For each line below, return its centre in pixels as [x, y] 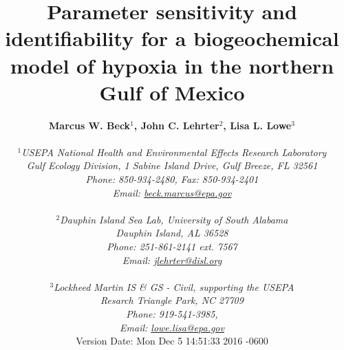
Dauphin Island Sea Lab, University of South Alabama [174, 219]
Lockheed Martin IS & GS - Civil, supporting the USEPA [174, 286]
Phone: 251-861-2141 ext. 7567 [172, 247]
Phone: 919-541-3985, [172, 314]
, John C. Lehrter [176, 125]
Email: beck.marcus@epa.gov [172, 192]
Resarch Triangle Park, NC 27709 [172, 300]
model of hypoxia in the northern [172, 65]
